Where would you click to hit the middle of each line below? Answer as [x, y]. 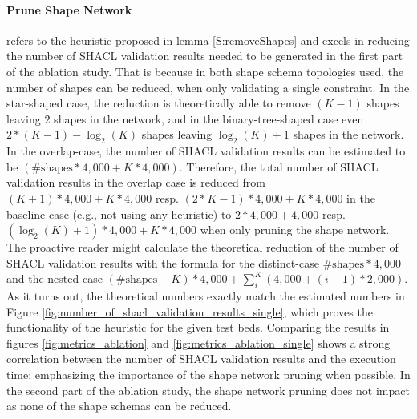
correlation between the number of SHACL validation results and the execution [201, 359]
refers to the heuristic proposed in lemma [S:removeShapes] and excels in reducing [208, 40]
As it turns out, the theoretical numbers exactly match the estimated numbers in [206, 296]
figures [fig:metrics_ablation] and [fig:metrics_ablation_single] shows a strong [198, 342]
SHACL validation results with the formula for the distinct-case [163, 262]
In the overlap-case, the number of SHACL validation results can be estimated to [206, 151]
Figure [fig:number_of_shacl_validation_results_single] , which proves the [190, 311]
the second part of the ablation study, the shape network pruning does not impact [208, 390]
